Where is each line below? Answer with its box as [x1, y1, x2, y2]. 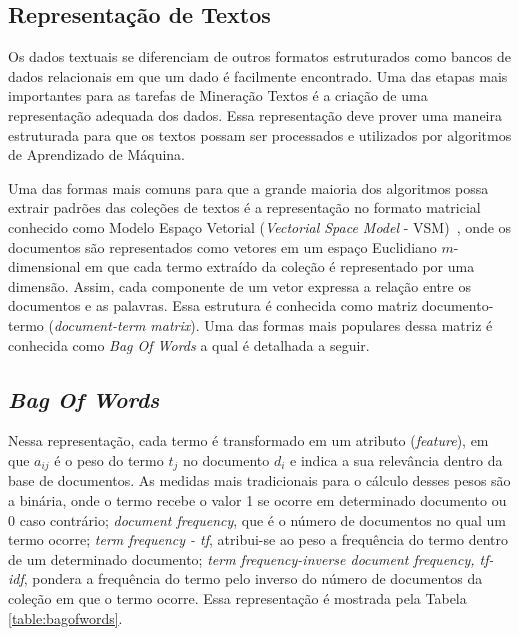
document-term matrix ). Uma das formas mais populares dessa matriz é [53, 314, 493, 335]
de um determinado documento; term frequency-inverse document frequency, [8, 548, 475, 569]
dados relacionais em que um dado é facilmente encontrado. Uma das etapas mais [8, 65, 508, 86]
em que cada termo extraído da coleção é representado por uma [85, 256, 475, 277]
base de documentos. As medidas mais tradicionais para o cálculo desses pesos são [8, 470, 511, 491]
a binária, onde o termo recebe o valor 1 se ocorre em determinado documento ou [8, 489, 507, 510]
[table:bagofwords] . [8, 607, 123, 628]
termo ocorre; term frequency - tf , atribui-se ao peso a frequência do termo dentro [8, 529, 508, 550]
